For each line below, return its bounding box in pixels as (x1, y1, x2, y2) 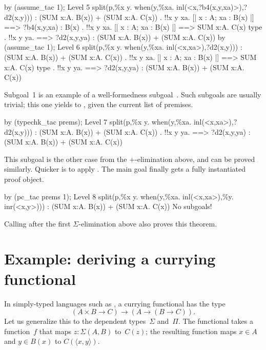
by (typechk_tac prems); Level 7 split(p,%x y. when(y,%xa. (4, 116, 192, 127)
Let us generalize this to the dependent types (4, 316, 146, 326)
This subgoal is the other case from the (4, 153, 127, 164)
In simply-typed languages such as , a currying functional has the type (4, 298, 226, 308)
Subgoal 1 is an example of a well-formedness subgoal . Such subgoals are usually (4, 89, 261, 99)
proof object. (4, 173, 44, 184)
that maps (39, 325, 72, 336)
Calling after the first (4, 218, 71, 229)
